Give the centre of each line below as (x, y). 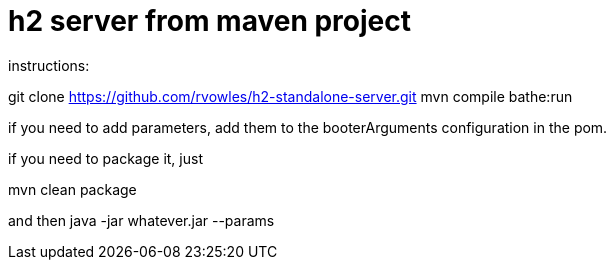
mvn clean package (72, 189)
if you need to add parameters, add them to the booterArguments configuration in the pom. (308, 127)
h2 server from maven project (210, 21)
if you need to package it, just (105, 158)
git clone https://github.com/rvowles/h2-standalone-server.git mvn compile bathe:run (290, 96)
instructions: (49, 65)
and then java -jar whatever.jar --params (141, 220)
